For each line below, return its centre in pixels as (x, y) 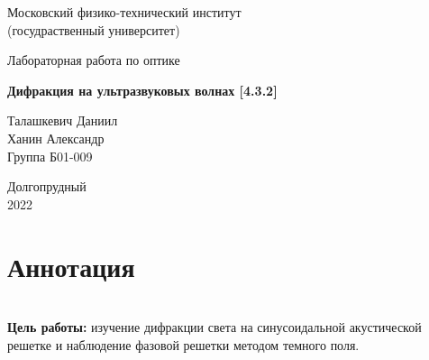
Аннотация (71, 266)
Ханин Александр (56, 138)
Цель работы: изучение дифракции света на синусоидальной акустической (214, 327)
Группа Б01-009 (50, 156)
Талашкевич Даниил (63, 120)
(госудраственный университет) (94, 29)
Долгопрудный (47, 186)
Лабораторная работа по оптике (94, 60)
